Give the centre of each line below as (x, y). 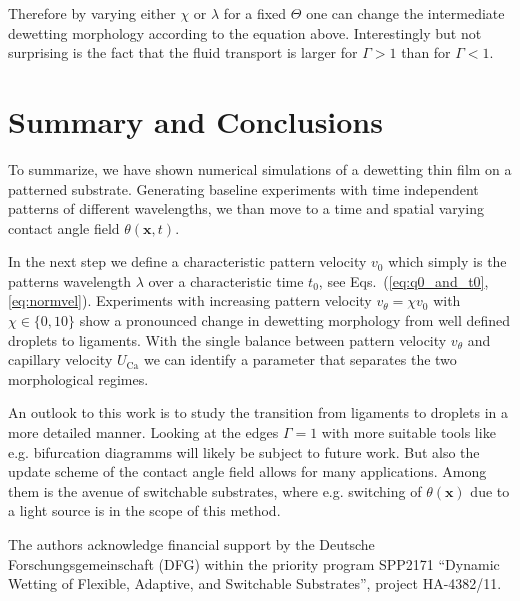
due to (490, 490)
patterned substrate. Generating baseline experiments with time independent (243, 188)
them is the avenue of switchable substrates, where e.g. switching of (215, 490)
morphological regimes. (78, 378)
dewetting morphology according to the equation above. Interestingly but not (245, 32)
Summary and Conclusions (195, 120)
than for (426, 52)
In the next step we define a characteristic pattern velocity (187, 261)
